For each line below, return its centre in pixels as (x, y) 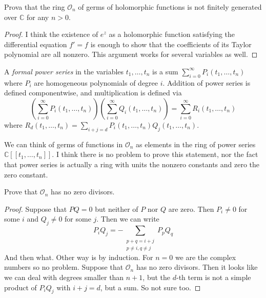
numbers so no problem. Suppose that (64, 267)
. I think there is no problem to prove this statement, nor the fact (155, 154)
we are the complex (206, 257)
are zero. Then (191, 208)
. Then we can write (128, 219)
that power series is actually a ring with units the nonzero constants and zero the (132, 164)
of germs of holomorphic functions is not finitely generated (170, 7)
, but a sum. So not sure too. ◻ (150, 287)
